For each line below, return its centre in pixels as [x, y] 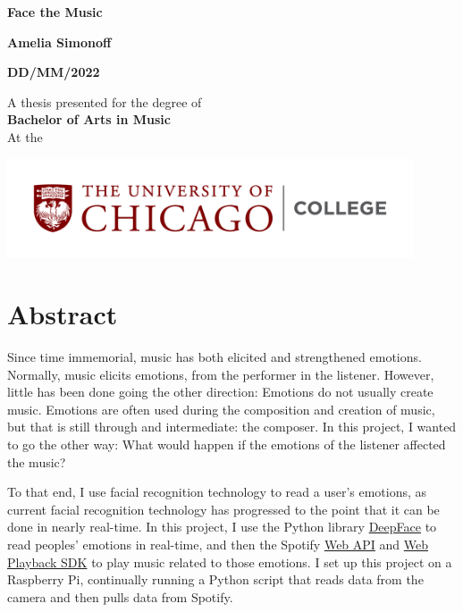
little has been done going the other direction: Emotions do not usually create [220, 392]
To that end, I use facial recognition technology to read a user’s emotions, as [217, 492]
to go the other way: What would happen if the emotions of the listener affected [227, 444]
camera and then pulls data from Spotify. [120, 596]
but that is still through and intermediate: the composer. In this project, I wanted [232, 427]
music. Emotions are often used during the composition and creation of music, [221, 409]
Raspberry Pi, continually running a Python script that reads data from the [215, 579]
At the [25, 136]
